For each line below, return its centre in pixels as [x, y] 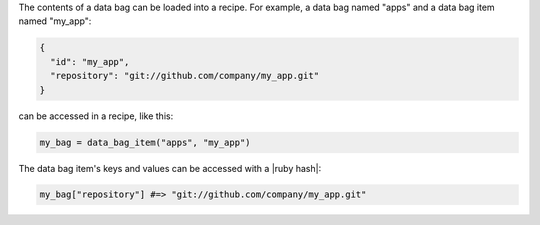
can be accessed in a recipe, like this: [96, 116]
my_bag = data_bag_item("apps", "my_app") [145, 142]
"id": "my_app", [90, 61]
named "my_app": [55, 21]
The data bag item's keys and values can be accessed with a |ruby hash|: [170, 168]
